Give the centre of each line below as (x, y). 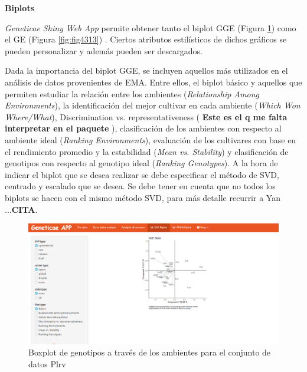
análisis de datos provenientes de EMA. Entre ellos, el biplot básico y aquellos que (153, 82)
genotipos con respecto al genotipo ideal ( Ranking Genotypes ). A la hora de (141, 163)
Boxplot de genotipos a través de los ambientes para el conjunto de (150, 352)
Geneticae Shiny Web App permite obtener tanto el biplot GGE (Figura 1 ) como (151, 27)
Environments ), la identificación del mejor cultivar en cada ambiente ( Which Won (153, 105)
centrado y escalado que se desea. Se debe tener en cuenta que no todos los (140, 186)
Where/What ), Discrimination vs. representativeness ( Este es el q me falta (146, 116)
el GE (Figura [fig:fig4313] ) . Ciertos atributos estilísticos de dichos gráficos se (146, 39)
